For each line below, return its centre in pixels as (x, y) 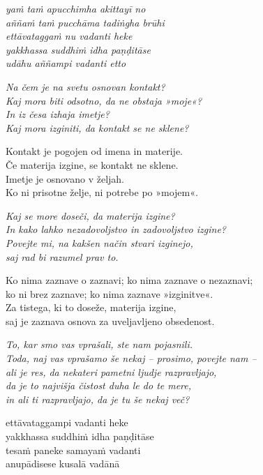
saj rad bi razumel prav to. (62, 256)
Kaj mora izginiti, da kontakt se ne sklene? (97, 127)
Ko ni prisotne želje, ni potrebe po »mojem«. (102, 192)
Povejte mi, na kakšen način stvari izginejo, (99, 242)
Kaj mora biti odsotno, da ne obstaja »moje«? (104, 100)
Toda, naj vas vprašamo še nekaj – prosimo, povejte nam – (131, 358)
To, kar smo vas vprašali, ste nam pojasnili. (99, 344)
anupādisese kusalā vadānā (63, 463)
